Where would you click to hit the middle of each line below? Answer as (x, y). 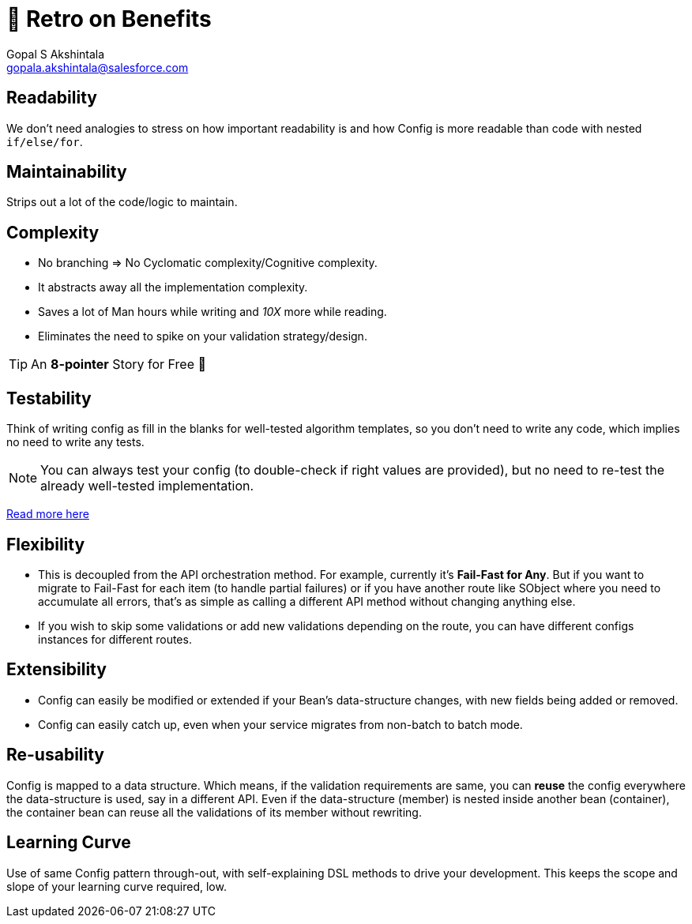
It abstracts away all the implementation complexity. (173, 287)
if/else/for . (45, 141)
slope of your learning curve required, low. (117, 886)
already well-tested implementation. (147, 486)
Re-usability (56, 755)
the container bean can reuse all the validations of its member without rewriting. (214, 812)
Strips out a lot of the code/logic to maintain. (122, 202)
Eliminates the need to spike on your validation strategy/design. (203, 336)
